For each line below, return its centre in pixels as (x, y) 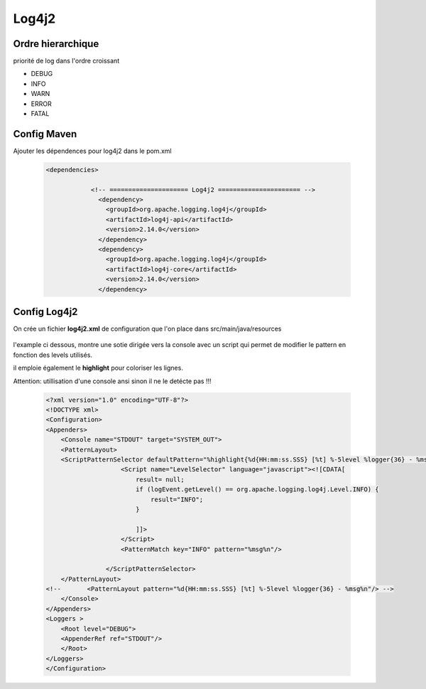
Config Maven (45, 134)
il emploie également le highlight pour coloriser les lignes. (98, 368)
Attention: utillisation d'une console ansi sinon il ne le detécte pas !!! (112, 381)
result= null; (160, 479)
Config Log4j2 (45, 312)
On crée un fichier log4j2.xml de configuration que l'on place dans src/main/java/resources (147, 329)
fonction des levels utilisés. (53, 355)
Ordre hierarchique (56, 44)
